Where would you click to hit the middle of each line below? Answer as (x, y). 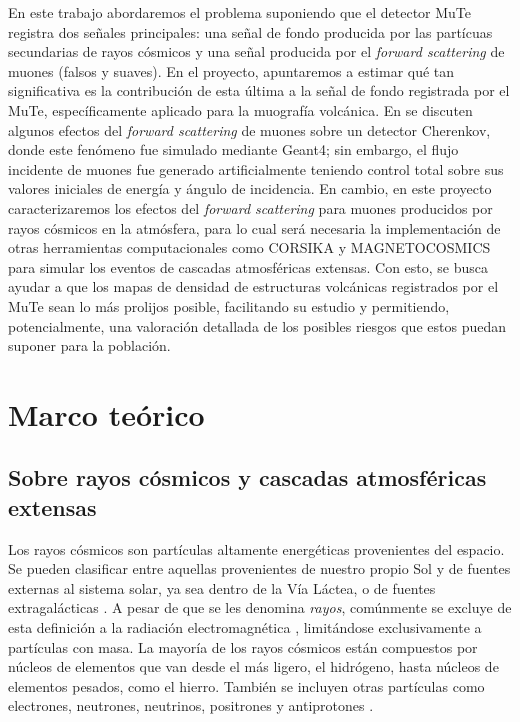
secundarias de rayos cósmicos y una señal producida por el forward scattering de (256, 51)
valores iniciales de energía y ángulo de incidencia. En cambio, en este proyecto (250, 188)
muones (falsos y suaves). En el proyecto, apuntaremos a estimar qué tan (231, 70)
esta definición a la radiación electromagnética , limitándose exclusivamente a (245, 627)
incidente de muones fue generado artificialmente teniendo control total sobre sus (256, 168)
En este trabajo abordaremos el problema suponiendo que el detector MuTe (240, 12)
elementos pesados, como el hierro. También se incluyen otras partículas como (246, 685)
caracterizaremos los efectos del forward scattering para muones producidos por (250, 207)
